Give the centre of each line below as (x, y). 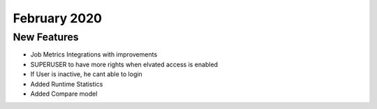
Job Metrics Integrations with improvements (94, 54)
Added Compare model (64, 94)
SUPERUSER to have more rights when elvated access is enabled (124, 64)
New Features (46, 37)
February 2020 (58, 18)
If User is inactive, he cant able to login (86, 74)
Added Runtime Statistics (67, 84)
